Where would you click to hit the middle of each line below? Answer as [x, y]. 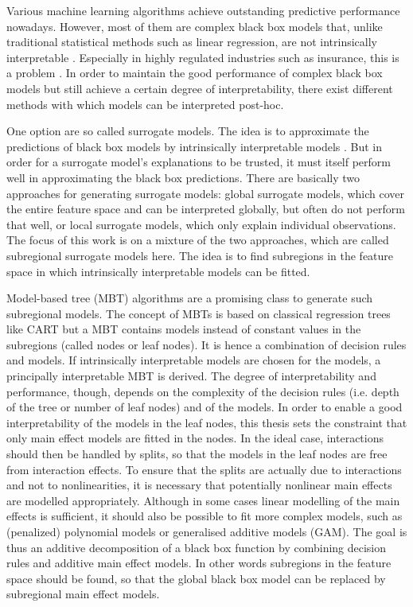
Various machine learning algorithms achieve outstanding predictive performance [203, 10]
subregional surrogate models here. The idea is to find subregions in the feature [200, 255]
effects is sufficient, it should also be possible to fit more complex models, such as [205, 516]
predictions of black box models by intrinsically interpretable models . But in [195, 146]
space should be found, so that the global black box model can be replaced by [196, 578]
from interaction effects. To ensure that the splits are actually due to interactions [204, 469]
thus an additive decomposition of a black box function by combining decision [197, 547]
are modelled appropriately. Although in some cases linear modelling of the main [203, 500]
